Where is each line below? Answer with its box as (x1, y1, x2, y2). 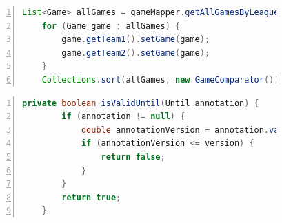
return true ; (61, 192, 121, 202)
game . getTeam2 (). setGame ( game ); (61, 47, 210, 58)
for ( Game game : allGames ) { (41, 21, 181, 31)
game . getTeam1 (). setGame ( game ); (61, 34, 210, 45)
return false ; (101, 151, 165, 162)
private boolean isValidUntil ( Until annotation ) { (22, 98, 259, 108)
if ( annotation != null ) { (61, 111, 185, 122)
